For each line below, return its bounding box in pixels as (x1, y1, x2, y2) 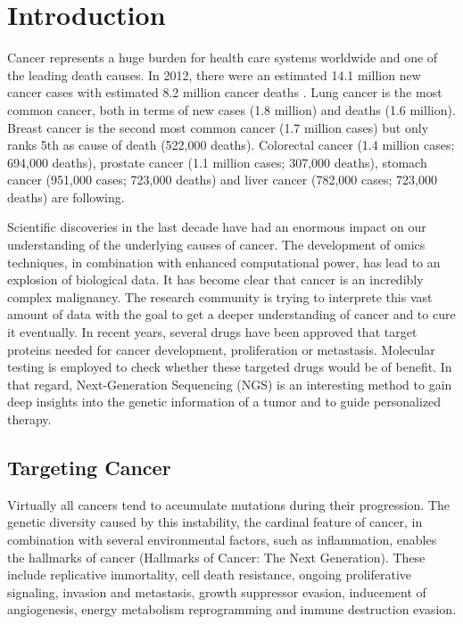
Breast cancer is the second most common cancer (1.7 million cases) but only (7, 118, 429, 136)
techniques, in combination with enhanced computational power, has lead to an (7, 252, 441, 271)
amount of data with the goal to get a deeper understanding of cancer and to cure (7, 305, 456, 324)
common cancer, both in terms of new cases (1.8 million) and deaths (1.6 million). (7, 100, 456, 119)
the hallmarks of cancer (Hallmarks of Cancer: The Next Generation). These (7, 547, 426, 566)
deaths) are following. (7, 187, 125, 206)
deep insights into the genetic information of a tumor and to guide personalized (7, 392, 442, 411)
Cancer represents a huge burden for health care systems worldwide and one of (7, 48, 438, 67)
